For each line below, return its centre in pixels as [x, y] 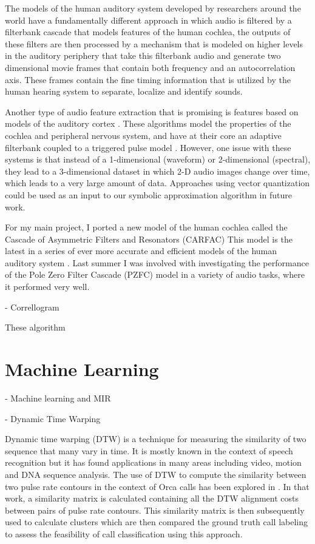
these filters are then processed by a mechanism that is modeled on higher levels [154, 43]
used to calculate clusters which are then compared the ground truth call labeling [156, 522]
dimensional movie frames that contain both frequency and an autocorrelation [150, 67]
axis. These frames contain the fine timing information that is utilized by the [148, 79]
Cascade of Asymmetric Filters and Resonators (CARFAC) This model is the [149, 239]
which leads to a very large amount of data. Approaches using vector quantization [157, 183]
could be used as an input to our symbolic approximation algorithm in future [148, 194]
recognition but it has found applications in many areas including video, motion [153, 462]
